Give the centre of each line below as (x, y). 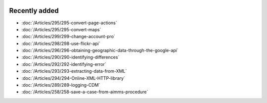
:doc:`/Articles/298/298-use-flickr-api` (61, 43)
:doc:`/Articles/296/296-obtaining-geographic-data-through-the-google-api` (100, 51)
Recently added (34, 11)
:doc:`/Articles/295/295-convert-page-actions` (69, 23)
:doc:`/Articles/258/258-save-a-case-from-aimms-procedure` (85, 92)
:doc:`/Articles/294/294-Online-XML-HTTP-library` (73, 78)
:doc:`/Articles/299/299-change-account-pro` (68, 37)
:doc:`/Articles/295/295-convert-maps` (61, 29)
